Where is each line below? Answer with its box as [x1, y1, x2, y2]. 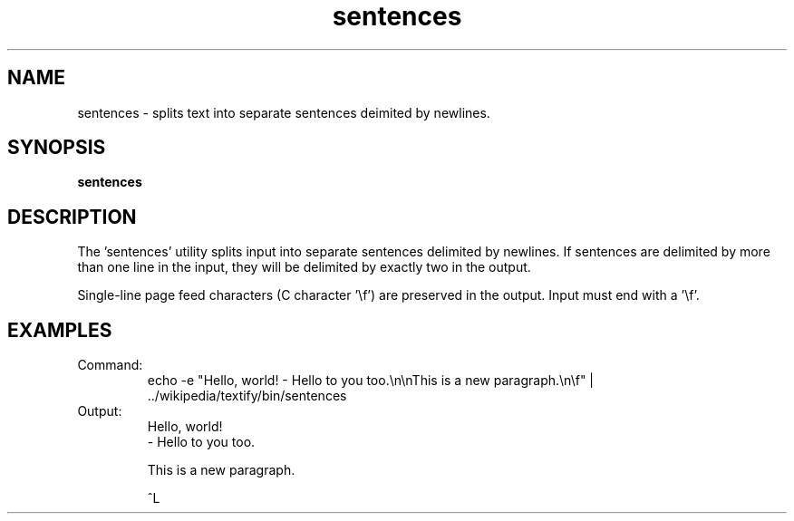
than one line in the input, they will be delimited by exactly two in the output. [77, 259, 531, 275]
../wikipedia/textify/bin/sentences [147, 388, 347, 404]
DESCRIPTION [7, 205, 137, 228]
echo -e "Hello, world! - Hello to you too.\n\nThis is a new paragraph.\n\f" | [147, 372, 594, 389]
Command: [77, 357, 143, 373]
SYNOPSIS [7, 136, 106, 159]
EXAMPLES [7, 318, 112, 342]
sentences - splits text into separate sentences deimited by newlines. [77, 104, 490, 121]
